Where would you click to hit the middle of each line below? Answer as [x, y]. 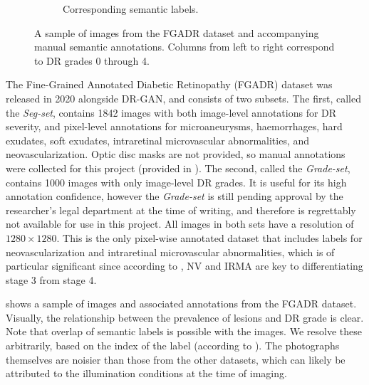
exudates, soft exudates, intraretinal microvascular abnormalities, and [158, 140]
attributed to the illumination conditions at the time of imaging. [146, 373]
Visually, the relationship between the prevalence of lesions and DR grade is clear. [185, 317]
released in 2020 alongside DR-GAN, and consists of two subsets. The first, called [183, 98]
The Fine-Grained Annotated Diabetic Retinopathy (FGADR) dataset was [169, 84]
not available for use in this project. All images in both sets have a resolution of [180, 224]
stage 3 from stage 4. [51, 279]
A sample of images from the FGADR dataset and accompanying [177, 32]
